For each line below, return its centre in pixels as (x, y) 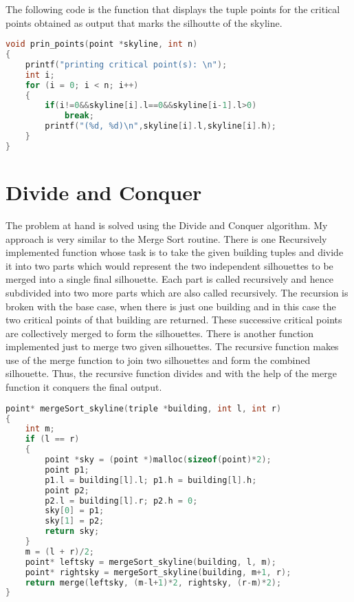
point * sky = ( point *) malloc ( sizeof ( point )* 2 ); (158, 460)
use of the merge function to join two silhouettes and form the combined (158, 359)
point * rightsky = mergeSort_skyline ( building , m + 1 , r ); (158, 572)
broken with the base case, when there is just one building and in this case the (171, 306)
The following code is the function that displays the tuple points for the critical (173, 9)
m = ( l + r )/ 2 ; (59, 551)
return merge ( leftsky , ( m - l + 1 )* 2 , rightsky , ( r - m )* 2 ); (153, 582)
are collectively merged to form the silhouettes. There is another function (160, 333)
